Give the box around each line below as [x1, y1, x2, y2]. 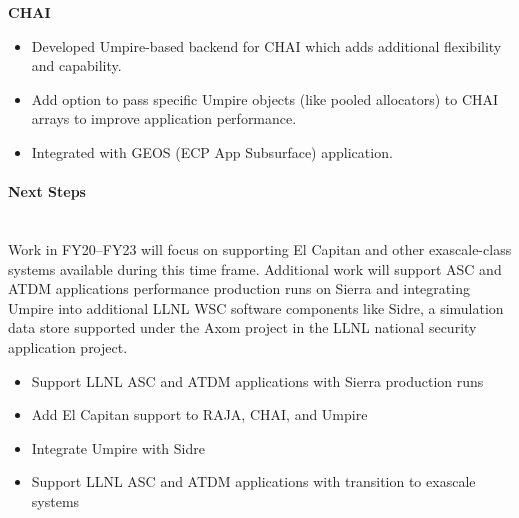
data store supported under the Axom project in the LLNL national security [8, 317, 477, 338]
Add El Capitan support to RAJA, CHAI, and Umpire [31, 404, 368, 425]
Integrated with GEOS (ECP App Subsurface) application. [31, 141, 393, 162]
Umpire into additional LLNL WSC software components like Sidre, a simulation [8, 297, 504, 318]
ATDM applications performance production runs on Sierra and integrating [8, 278, 470, 299]
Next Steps [8, 181, 86, 202]
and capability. [31, 55, 122, 76]
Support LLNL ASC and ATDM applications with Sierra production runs [31, 370, 484, 391]
